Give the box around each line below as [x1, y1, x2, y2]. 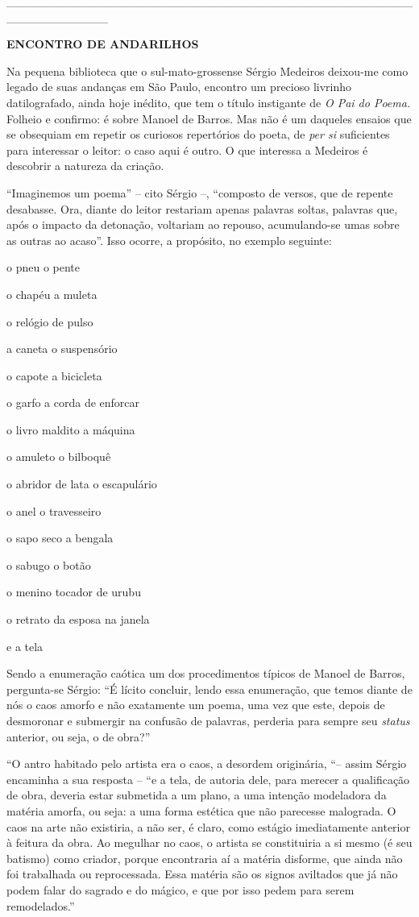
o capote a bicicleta [6, 367, 102, 384]
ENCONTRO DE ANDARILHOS [6, 35, 199, 52]
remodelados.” [6, 897, 75, 914]
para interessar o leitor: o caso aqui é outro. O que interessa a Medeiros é [6, 141, 368, 158]
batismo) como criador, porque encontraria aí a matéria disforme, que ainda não [6, 849, 403, 866]
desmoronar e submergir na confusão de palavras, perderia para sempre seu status [6, 712, 410, 728]
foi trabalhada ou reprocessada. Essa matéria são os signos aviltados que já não [6, 865, 398, 882]
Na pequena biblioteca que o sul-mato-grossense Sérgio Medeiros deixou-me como [6, 62, 409, 79]
